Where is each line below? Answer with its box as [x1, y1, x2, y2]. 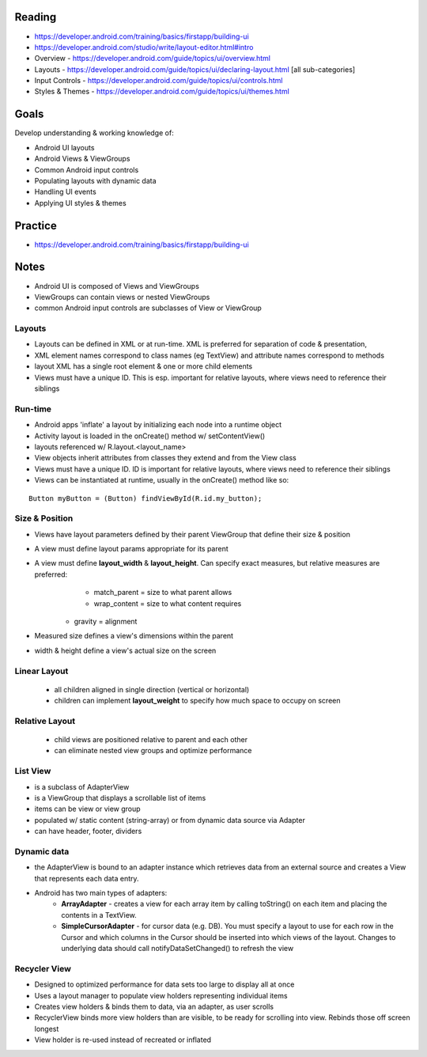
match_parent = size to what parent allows [93, 588, 232, 597]
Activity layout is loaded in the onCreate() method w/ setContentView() [34, 431, 266, 441]
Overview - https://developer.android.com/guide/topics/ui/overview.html [34, 54, 270, 63]
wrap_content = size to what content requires [93, 598, 242, 608]
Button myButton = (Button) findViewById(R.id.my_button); [28, 494, 263, 502]
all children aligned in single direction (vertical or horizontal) [54, 684, 250, 694]
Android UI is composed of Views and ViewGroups [34, 281, 199, 290]
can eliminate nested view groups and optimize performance [54, 746, 252, 756]
